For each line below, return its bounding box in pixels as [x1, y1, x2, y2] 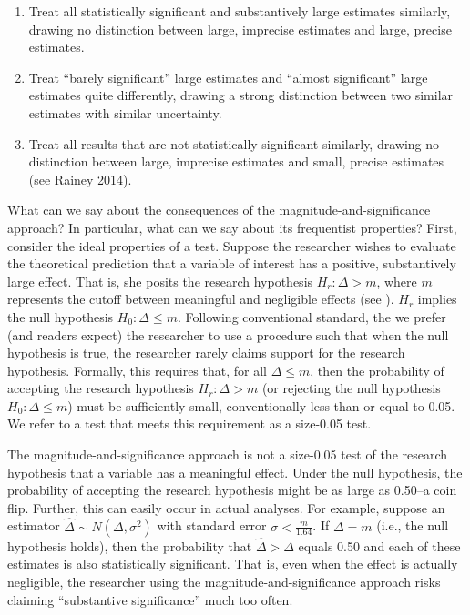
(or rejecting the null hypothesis [261, 378, 441, 398]
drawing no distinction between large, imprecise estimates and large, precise [28, 19, 452, 38]
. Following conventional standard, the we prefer [177, 307, 446, 326]
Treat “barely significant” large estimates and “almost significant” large [28, 67, 428, 86]
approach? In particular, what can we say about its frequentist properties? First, [7, 217, 457, 237]
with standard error [157, 516, 267, 535]
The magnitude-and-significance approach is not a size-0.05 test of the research [7, 445, 448, 464]
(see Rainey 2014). [28, 169, 132, 188]
